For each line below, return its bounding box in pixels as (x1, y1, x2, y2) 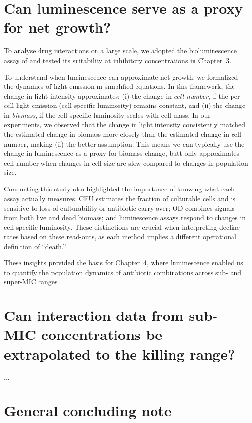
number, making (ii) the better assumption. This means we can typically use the (4, 138, 245, 148)
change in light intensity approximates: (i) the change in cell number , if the (4, 90, 228, 101)
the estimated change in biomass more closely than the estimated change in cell (4, 129, 241, 139)
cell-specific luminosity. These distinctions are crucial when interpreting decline (4, 222, 240, 232)
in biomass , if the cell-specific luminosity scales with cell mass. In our (4, 109, 211, 120)
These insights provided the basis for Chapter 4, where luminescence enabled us (4, 257, 243, 268)
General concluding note (4, 401, 172, 421)
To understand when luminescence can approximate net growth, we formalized (4, 71, 238, 82)
